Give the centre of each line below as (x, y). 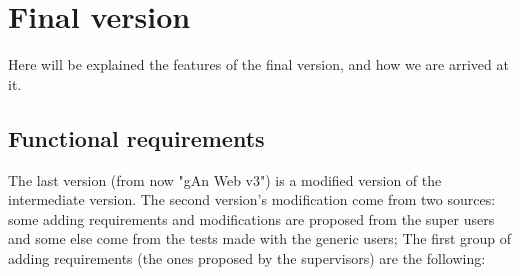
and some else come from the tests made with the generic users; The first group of (260, 238)
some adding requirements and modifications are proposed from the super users (251, 218)
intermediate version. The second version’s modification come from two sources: (252, 199)
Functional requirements (136, 137)
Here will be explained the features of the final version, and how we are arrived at (258, 64)
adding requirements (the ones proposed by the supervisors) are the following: (247, 257)
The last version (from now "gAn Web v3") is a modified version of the (225, 179)
